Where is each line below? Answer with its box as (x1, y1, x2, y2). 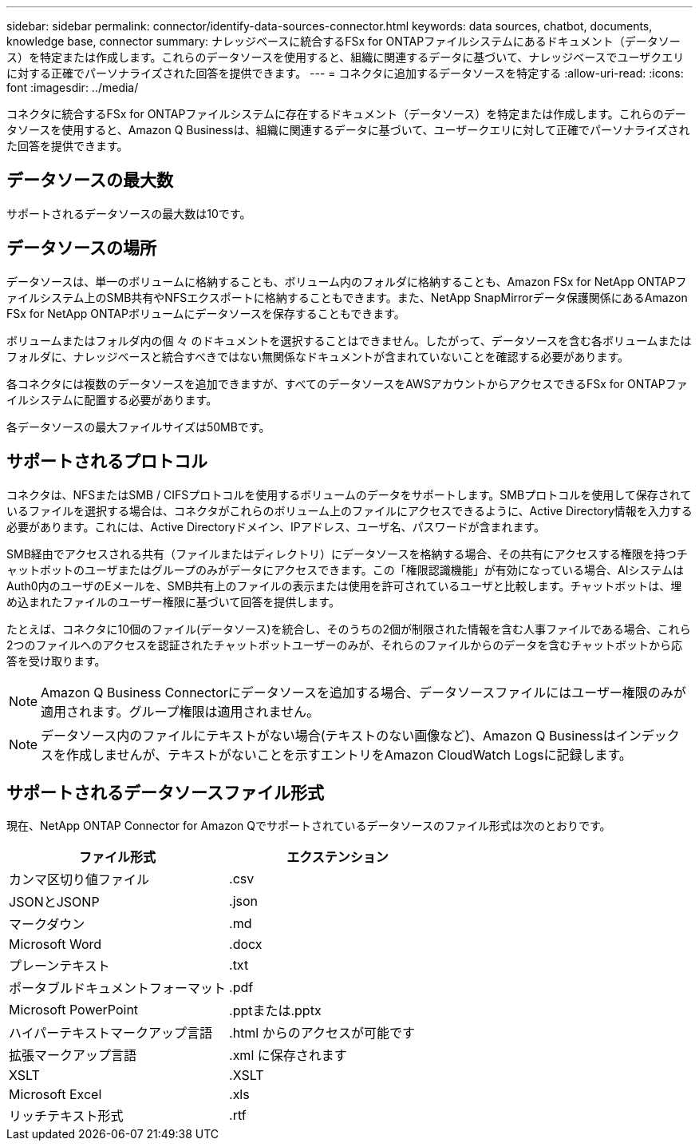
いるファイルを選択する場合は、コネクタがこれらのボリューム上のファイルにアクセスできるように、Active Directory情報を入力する (6, 503, 693, 518)
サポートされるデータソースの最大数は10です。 (6, 206, 251, 220)
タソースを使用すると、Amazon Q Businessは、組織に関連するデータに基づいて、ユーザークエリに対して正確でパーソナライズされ (6, 123, 690, 137)
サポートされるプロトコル (6, 451, 207, 472)
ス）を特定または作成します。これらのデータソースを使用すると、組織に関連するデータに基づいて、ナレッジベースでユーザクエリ (6, 50, 685, 64)
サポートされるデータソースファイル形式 (6, 782, 324, 803)
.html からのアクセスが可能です (229, 1025, 415, 1042)
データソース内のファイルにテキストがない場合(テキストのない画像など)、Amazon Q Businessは (41, 727, 616, 744)
